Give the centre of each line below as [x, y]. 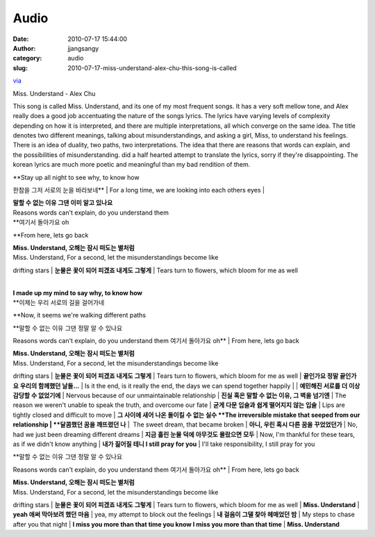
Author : [24, 48]
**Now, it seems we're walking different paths [79, 315]
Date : [21, 39]
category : [27, 58]
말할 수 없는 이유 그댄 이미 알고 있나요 [63, 203]
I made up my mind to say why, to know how [77, 292]
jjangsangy [83, 48]
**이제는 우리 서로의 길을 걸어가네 [59, 302]
